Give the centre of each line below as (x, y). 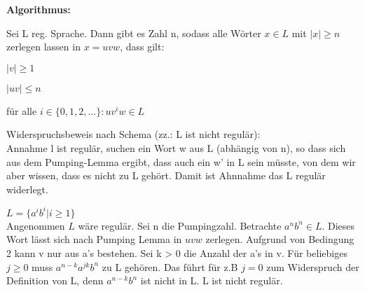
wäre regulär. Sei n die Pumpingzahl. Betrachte (180, 225)
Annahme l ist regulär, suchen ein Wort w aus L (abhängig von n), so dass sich (176, 147)
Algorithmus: (39, 9)
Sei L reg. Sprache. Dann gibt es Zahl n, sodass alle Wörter (134, 33)
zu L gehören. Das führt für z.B (170, 266)
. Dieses (338, 225)
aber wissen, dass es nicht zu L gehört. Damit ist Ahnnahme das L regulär (166, 175)
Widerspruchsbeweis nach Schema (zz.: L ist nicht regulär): (133, 134)
